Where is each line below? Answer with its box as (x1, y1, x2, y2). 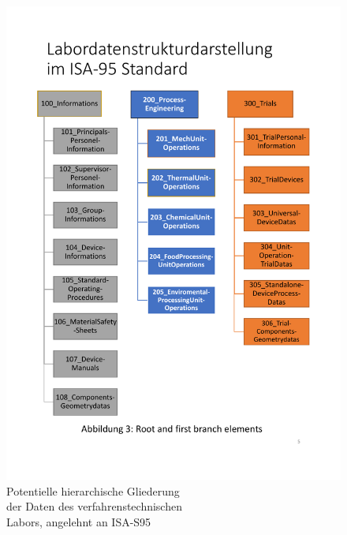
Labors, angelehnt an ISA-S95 (6, 513, 151, 529)
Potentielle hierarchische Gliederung (6, 482, 180, 499)
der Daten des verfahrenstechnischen (6, 498, 182, 514)
